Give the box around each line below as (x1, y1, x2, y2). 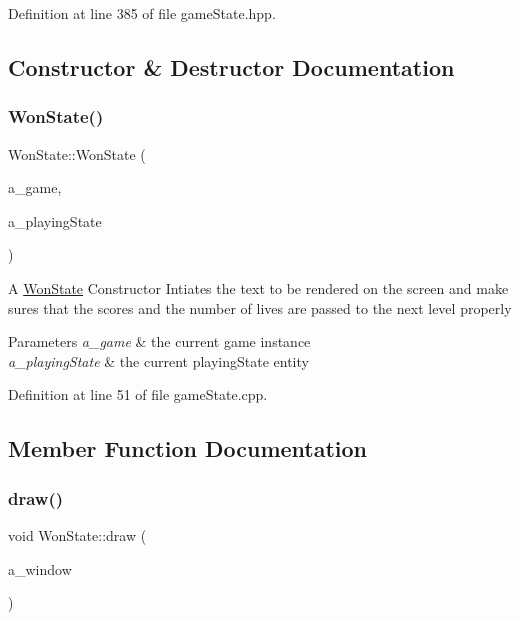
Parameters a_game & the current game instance (8, 331, 311, 352)
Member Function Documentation (8, 433, 368, 464)
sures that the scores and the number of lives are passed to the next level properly (8, 297, 512, 318)
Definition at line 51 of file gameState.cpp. (8, 384, 268, 405)
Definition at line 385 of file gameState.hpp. (8, 3, 276, 23)
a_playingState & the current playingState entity (8, 350, 309, 371)
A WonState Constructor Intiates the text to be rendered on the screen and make (8, 277, 509, 298)
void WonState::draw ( (8, 524, 147, 545)
